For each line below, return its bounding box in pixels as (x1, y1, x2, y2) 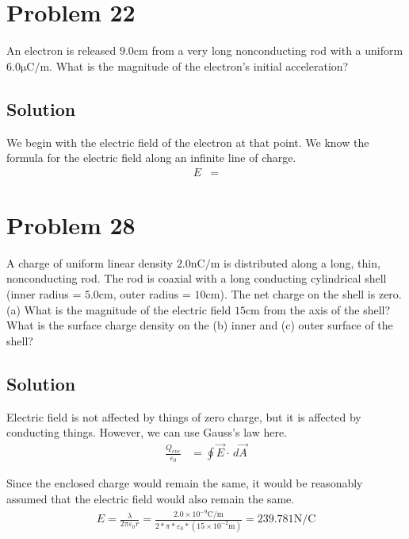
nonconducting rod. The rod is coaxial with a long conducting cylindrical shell (6, 270, 387, 287)
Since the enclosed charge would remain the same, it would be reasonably (6, 475, 363, 491)
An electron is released (6, 42, 117, 59)
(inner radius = (6, 286, 82, 302)
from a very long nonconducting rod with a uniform (151, 42, 403, 59)
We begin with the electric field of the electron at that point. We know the (6, 133, 369, 150)
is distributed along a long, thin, (224, 254, 380, 271)
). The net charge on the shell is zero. (220, 286, 402, 302)
